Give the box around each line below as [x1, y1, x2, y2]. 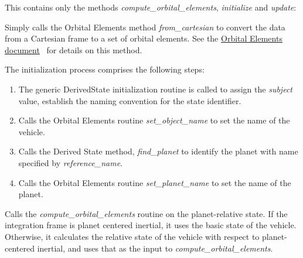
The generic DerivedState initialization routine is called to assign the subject [18, 82, 292, 95]
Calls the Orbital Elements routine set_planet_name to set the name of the [18, 176, 291, 188]
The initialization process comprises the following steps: [5, 63, 205, 75]
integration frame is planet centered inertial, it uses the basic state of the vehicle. [5, 219, 297, 231]
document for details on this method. [5, 43, 142, 56]
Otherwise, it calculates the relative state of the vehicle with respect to [5, 230, 260, 242]
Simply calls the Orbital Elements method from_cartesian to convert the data [5, 20, 285, 33]
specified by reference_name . [18, 156, 122, 168]
